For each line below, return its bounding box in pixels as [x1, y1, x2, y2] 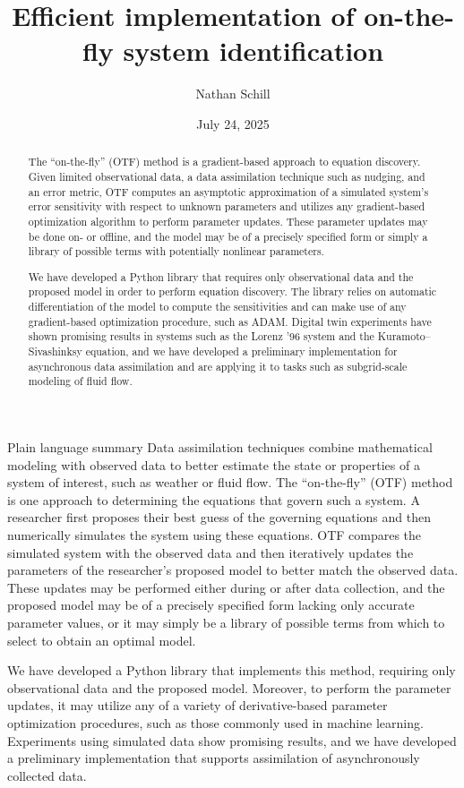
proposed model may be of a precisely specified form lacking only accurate [7, 595, 415, 614]
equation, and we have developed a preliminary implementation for [85, 344, 398, 359]
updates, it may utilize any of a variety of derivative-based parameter [7, 696, 388, 715]
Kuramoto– [377, 329, 431, 344]
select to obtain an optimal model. [7, 630, 196, 649]
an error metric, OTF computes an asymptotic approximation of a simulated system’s [28, 184, 429, 199]
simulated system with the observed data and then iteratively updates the [7, 543, 414, 561]
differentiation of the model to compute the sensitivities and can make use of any [28, 299, 407, 314]
